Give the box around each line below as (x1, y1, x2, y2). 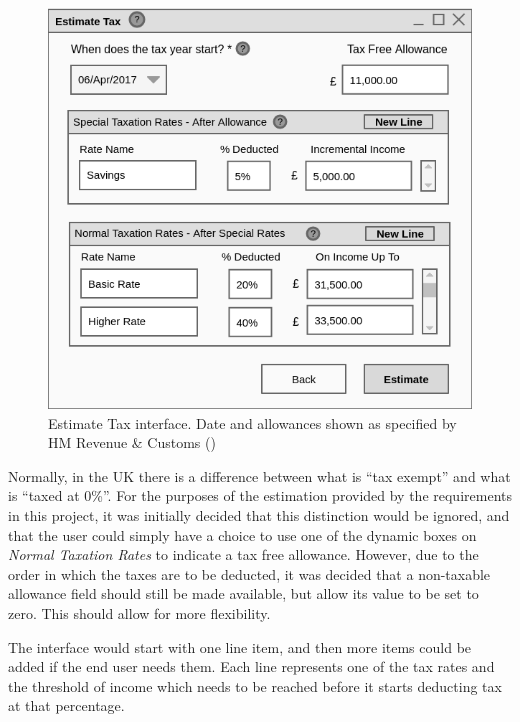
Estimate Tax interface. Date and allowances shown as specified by (48, 412, 457, 433)
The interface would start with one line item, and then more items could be (8, 636, 472, 657)
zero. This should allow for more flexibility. (8, 602, 271, 623)
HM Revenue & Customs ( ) (48, 432, 216, 453)
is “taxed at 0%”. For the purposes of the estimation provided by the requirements (8, 485, 512, 506)
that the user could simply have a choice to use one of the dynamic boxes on (8, 524, 477, 545)
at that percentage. (8, 695, 125, 716)
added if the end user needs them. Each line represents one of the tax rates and (8, 656, 495, 677)
